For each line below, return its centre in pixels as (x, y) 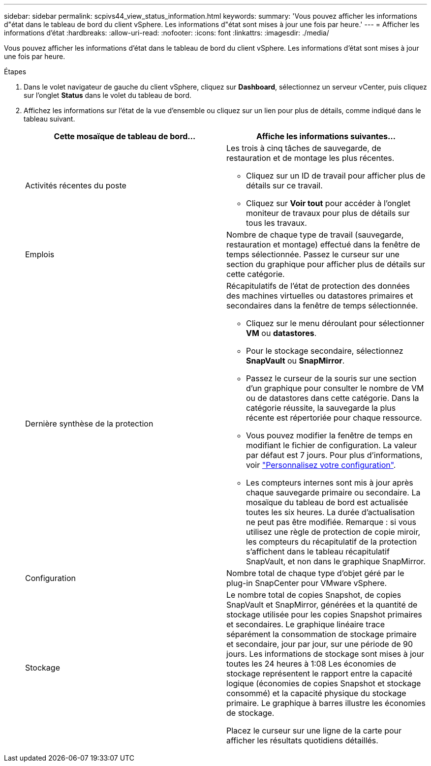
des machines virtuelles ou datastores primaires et (320, 296)
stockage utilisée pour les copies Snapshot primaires (324, 614)
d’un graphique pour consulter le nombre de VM (335, 388)
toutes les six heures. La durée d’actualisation (330, 512)
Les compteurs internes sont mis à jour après (330, 483)
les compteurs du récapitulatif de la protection (332, 542)
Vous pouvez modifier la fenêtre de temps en (329, 435)
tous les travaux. (277, 223)
